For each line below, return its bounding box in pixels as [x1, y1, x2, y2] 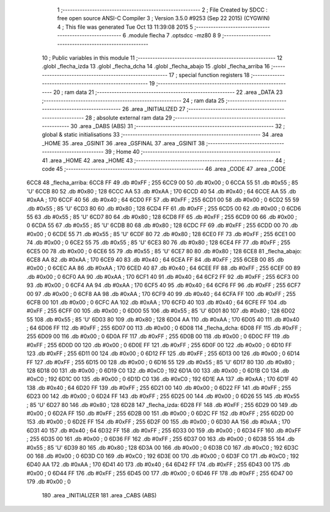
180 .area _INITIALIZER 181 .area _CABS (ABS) [42, 492, 157, 499]
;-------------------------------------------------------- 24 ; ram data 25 [42, 96, 225, 104]
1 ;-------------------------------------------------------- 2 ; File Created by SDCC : [57, 6, 268, 13]
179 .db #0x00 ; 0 [26, 478, 71, 485]
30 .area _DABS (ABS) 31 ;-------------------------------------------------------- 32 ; [70, 123, 285, 130]
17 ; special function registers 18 [169, 71, 250, 79]
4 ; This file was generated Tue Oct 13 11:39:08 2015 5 [57, 23, 194, 31]
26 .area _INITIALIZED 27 [122, 106, 186, 113]
